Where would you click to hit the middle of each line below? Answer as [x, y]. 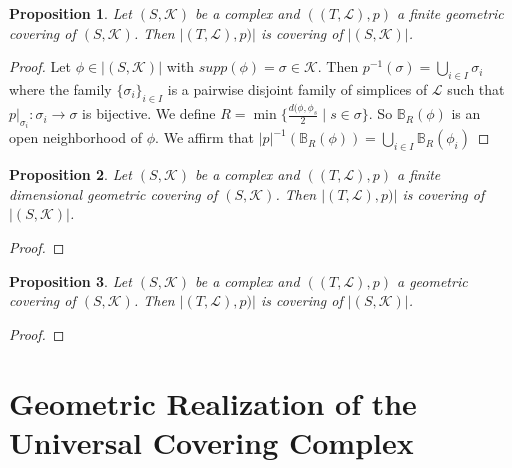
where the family [60, 88]
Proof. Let [40, 66]
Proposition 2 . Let [70, 174]
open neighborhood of [76, 137]
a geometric [432, 280]
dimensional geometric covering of [113, 193]
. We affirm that [204, 137]
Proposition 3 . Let [70, 280]
